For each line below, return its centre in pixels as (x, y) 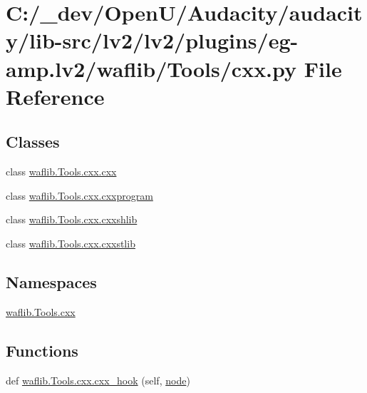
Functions (42, 350)
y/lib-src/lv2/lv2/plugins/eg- (152, 40)
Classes (33, 142)
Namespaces (51, 281)
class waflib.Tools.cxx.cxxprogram (79, 195)
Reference (55, 96)
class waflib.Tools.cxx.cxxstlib (71, 243)
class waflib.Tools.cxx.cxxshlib (72, 219)
